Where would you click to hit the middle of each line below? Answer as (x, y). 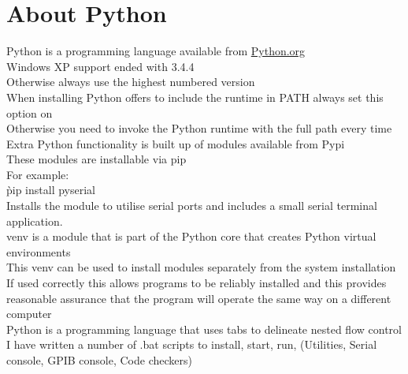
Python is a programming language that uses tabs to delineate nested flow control (204, 329)
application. (35, 221)
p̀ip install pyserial (51, 190)
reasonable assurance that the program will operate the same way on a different (199, 298)
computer (29, 314)
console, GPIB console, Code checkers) (99, 360)
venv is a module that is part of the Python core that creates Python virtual (191, 236)
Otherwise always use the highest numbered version (131, 82)
